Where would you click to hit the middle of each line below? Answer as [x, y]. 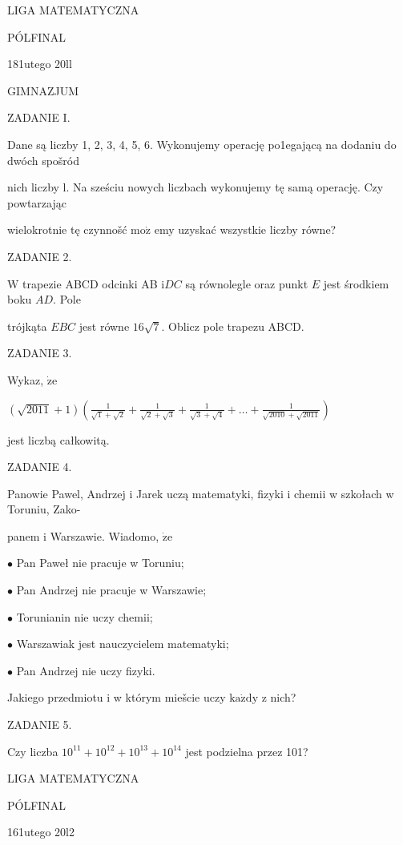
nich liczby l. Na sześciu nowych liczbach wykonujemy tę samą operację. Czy [195, 187]
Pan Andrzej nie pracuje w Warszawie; [111, 590]
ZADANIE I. [39, 117]
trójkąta [27, 326]
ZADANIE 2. [40, 256]
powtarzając [37, 202]
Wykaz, [26, 379]
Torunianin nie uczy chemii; [85, 616]
